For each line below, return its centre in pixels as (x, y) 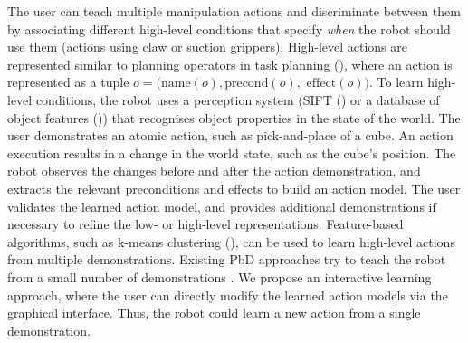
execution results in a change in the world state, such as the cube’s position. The (232, 152)
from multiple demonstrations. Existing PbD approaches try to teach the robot (227, 259)
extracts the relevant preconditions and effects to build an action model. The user (234, 188)
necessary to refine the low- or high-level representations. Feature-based (205, 224)
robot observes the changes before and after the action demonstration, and (214, 171)
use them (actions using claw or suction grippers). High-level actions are (207, 47)
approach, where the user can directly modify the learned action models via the (228, 295)
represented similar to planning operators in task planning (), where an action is (230, 64)
